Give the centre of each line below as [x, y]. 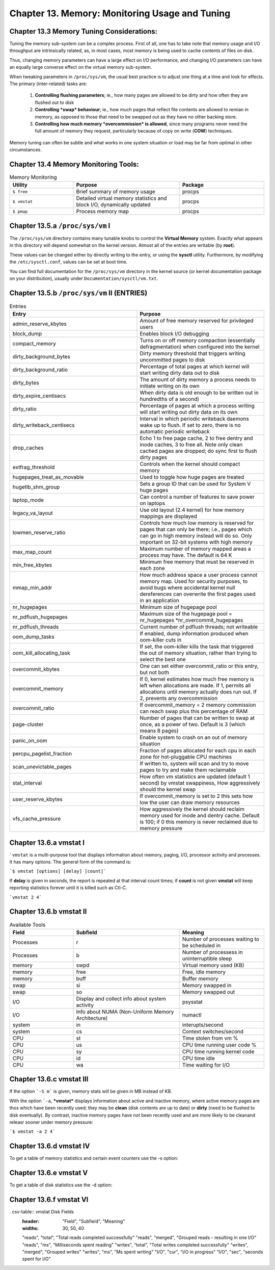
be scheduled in [201, 945]
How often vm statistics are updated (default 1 [195, 776]
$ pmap [20, 211]
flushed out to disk [54, 102]
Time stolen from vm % [210, 1038]
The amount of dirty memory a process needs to [198, 380]
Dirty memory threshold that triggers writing [193, 353]
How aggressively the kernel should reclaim [192, 809]
